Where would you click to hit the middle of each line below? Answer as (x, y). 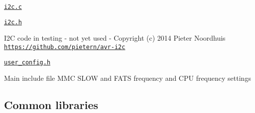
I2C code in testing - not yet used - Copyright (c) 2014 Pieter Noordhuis (115, 38)
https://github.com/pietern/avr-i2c (65, 47)
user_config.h (27, 62)
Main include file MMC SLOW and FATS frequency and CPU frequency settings (127, 78)
